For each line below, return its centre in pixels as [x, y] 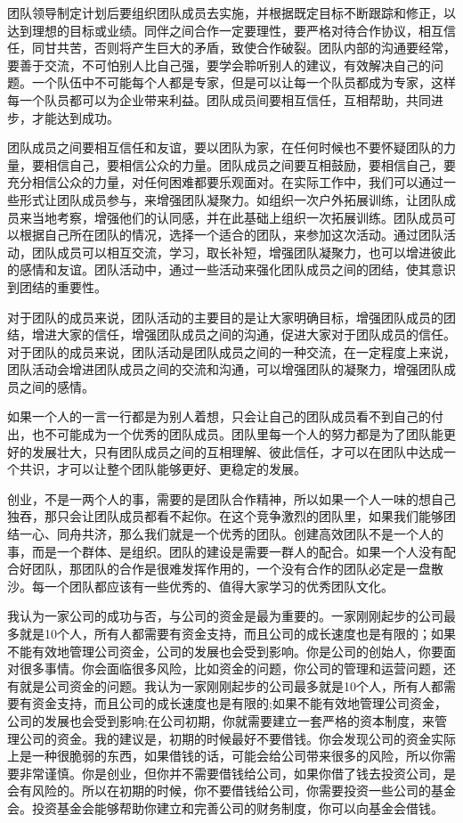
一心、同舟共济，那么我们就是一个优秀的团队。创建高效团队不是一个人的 [231, 534]
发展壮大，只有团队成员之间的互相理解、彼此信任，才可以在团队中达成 [237, 451]
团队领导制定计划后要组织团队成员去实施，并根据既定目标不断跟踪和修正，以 [231, 12]
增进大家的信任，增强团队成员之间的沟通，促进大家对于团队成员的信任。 [244, 334]
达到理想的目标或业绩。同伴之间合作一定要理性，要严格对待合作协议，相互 [225, 30]
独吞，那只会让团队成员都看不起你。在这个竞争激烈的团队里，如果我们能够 [225, 516]
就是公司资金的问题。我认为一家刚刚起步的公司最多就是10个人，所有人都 [231, 685]
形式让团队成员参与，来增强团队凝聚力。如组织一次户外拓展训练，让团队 [231, 199]
